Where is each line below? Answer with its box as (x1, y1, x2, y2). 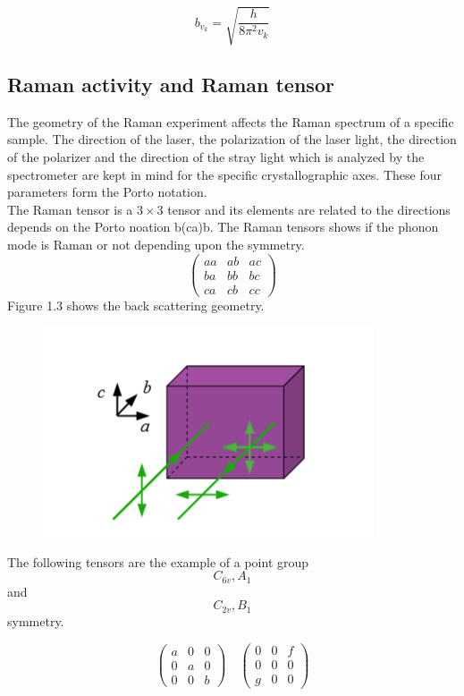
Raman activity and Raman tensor (7, 70, 334, 98)
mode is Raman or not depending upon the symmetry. (7, 234, 305, 253)
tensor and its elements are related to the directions (167, 199, 451, 218)
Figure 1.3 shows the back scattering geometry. (7, 295, 265, 314)
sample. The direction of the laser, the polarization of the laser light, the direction (7, 130, 457, 149)
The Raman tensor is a (7, 199, 133, 218)
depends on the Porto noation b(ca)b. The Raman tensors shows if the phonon (7, 217, 439, 236)
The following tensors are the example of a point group (7, 552, 309, 571)
